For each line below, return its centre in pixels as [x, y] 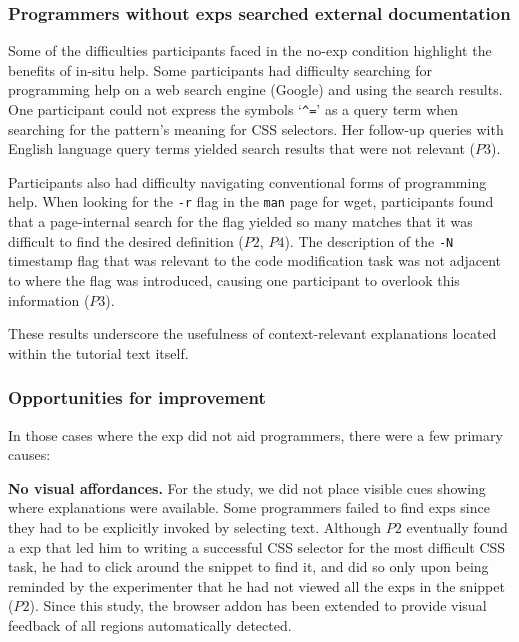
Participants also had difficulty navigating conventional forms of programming [247, 181]
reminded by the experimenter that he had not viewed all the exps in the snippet [256, 585]
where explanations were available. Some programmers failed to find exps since [249, 507]
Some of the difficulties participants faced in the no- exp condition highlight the [250, 50]
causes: [29, 454]
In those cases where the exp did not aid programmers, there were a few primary [255, 434]
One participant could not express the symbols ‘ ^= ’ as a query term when [233, 109]
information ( [49, 299]
